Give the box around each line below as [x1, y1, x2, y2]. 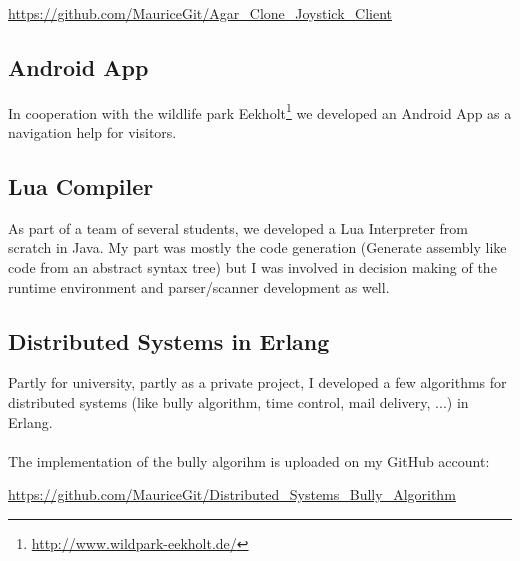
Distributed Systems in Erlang [8, 325, 330, 356]
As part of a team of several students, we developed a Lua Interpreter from [8, 217, 468, 238]
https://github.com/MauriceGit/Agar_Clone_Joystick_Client [8, 3, 393, 23]
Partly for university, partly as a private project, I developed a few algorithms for [8, 372, 507, 393]
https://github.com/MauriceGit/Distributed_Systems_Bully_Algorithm [8, 484, 456, 505]
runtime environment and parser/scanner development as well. [8, 276, 390, 297]
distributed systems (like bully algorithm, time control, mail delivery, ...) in [8, 392, 469, 413]
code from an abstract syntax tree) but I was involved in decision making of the [8, 257, 497, 278]
